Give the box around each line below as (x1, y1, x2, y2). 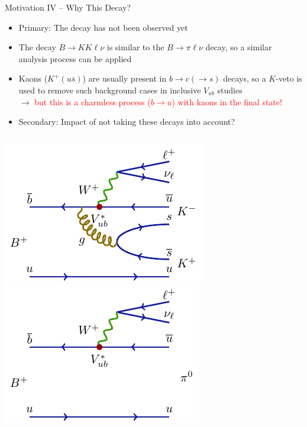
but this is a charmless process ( (34, 95, 151, 108)
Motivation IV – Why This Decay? (5, 1, 131, 13)
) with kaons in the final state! (172, 95, 282, 108)
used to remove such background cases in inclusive (18, 83, 201, 96)
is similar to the (106, 41, 164, 53)
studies (217, 83, 243, 96)
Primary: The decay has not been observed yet (18, 21, 188, 33)
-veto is (276, 72, 302, 85)
